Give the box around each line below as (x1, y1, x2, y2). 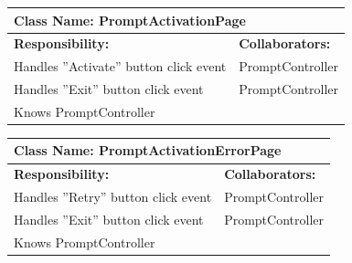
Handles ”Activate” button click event (14, 57, 227, 76)
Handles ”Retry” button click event (14, 187, 212, 206)
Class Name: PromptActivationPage (14, 10, 246, 29)
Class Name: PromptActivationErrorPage (14, 141, 282, 160)
